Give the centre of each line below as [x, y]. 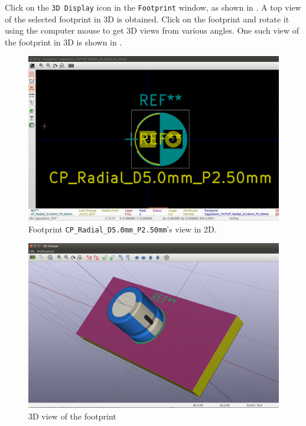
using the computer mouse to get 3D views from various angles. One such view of [152, 30]
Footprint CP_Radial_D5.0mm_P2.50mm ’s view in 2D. [123, 229]
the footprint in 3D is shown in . [64, 42]
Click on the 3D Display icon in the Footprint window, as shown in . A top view [153, 7]
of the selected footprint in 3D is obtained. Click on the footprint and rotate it [147, 19]
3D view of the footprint [72, 416]
